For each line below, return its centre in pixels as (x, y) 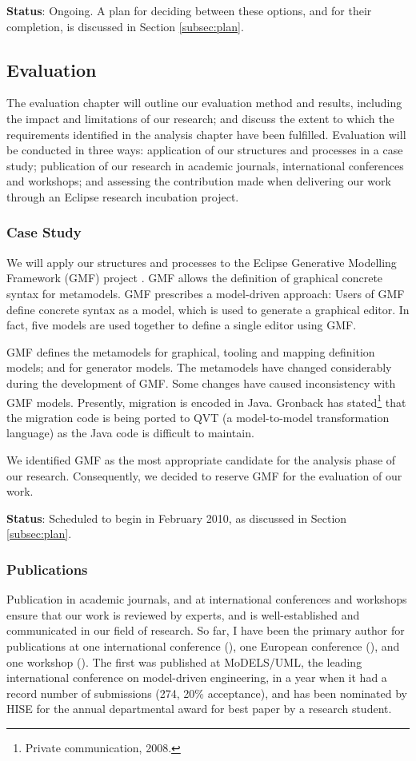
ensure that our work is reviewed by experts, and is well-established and (183, 614)
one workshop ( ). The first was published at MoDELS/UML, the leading (184, 661)
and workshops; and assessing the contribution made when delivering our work (199, 181)
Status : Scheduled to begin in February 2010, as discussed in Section (177, 518)
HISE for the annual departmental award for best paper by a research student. (199, 709)
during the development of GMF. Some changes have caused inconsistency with (201, 382)
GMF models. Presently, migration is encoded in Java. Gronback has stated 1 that (206, 400)
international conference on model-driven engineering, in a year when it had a (197, 677)
